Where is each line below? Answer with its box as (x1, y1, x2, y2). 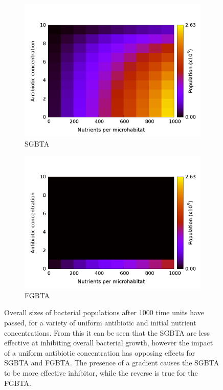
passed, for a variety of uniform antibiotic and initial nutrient (4, 317, 196, 327)
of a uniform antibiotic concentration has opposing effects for (4, 347, 195, 358)
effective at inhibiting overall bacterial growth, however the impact (4, 337, 213, 348)
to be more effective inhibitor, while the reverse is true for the (4, 367, 198, 378)
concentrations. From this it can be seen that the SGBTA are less (4, 327, 210, 338)
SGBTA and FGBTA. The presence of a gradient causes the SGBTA (4, 357, 219, 368)
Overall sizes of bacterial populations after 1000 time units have (4, 307, 204, 318)
